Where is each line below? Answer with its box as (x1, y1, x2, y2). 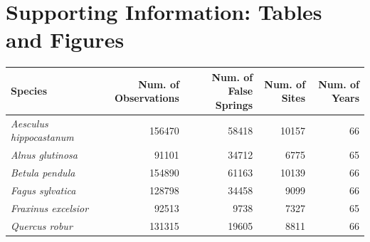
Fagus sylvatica (11, 182, 76, 197)
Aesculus (11, 115, 48, 130)
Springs (215, 98, 253, 112)
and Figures (6, 25, 125, 54)
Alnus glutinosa (11, 147, 78, 162)
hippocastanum (11, 130, 74, 144)
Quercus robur (11, 218, 73, 233)
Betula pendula (11, 165, 75, 180)
